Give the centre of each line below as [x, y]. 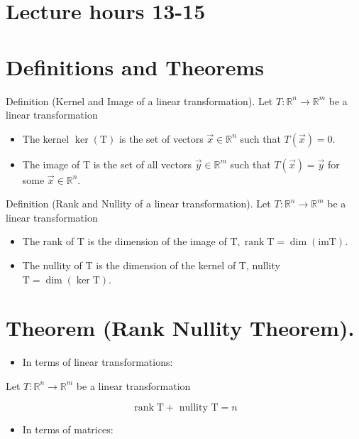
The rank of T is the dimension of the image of [125, 241]
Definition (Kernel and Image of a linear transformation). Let [139, 101]
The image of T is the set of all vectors [107, 164]
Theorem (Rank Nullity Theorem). [180, 328]
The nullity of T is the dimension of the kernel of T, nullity [151, 265]
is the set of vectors [161, 138]
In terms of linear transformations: [98, 362]
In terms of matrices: [68, 429]
